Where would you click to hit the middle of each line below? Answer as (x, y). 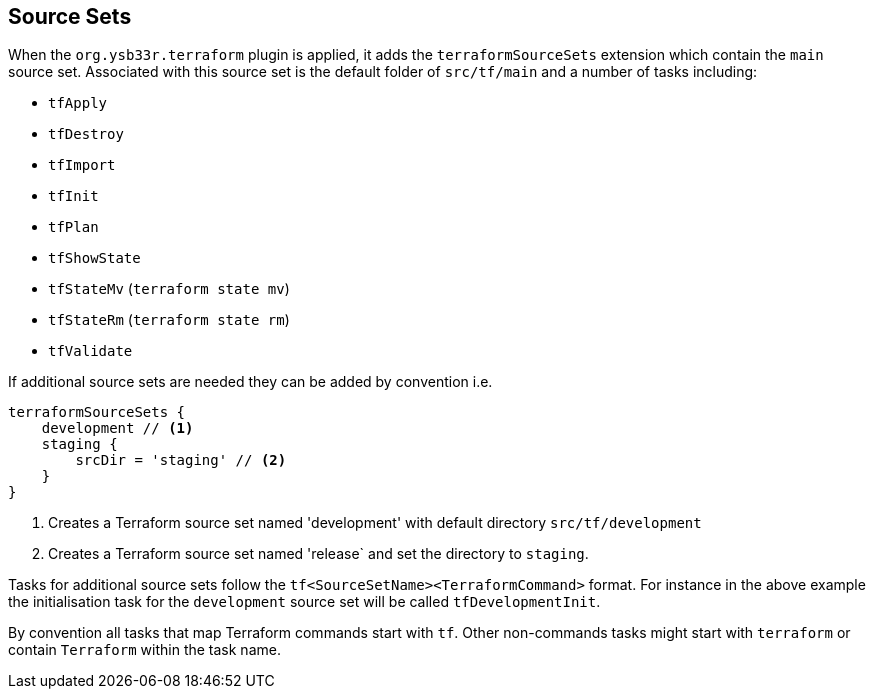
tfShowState (94, 258)
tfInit (73, 196)
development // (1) (117, 428)
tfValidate (90, 351)
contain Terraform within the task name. (144, 650)
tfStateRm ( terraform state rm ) (169, 320)
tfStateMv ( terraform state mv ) (169, 289)
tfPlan (73, 227)
